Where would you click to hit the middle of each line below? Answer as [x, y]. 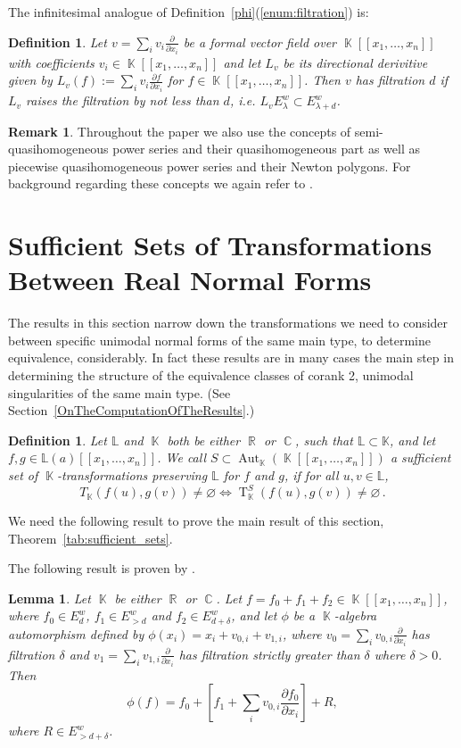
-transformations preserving [132, 474]
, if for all [311, 474]
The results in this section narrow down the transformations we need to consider [228, 323]
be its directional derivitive [355, 62]
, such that [324, 440]
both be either [204, 440]
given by [30, 80]
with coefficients [51, 62]
